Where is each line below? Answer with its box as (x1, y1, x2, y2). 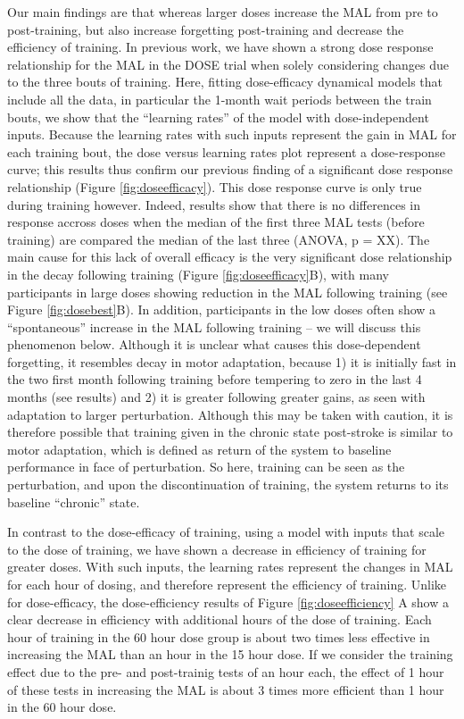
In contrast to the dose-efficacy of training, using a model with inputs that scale (7, 523, 445, 541)
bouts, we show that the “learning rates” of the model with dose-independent (7, 107, 429, 126)
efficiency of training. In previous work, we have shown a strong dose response (7, 38, 434, 56)
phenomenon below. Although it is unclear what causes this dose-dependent (7, 335, 421, 354)
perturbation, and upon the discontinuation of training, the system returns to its (7, 475, 449, 494)
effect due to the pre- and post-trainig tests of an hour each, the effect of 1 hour (7, 662, 444, 681)
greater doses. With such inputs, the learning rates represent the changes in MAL (7, 557, 453, 576)
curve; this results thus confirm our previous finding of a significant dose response (7, 160, 453, 179)
